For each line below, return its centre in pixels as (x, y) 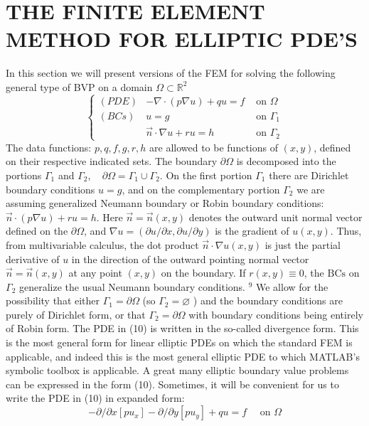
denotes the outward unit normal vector (276, 217)
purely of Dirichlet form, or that (76, 314)
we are (311, 189)
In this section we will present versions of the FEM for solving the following (171, 73)
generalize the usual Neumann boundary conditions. (132, 286)
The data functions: (49, 147)
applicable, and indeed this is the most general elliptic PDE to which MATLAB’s (183, 356)
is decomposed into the (286, 161)
